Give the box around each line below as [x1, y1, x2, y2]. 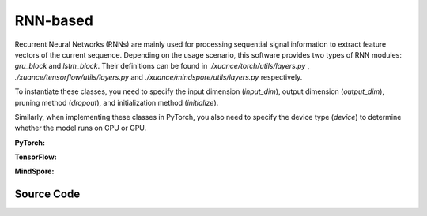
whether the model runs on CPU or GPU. [14, 123, 147, 133]
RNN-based [14, 12, 94, 29]
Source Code [14, 188, 81, 201]
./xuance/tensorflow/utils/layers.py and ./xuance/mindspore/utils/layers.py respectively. [14, 72, 303, 82]
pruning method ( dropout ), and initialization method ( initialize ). [14, 98, 219, 107]
